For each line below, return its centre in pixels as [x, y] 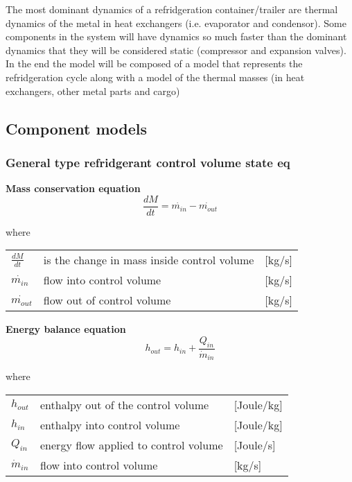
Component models [77, 128]
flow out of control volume [107, 300]
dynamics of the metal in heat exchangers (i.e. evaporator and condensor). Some [176, 23]
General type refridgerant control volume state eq [148, 162]
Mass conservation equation [73, 188]
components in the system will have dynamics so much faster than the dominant [176, 36]
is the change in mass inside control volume [149, 260]
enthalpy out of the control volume [125, 404]
